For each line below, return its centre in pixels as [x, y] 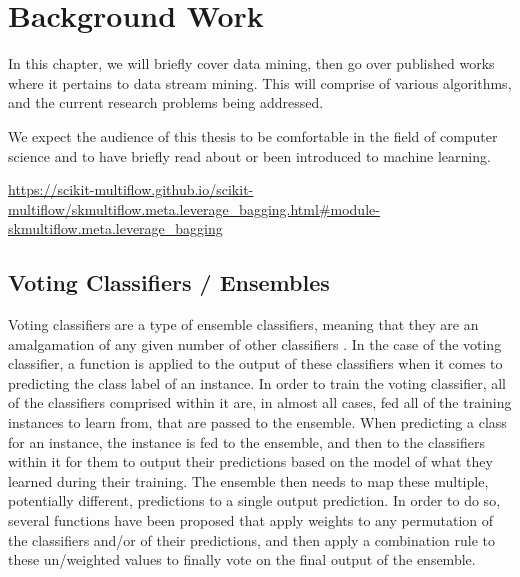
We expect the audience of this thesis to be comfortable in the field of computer [253, 135]
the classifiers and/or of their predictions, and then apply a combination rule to [252, 539]
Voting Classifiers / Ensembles [169, 282]
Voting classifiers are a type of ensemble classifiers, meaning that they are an [243, 324]
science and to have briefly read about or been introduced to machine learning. [249, 155]
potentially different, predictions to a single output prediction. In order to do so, [254, 500]
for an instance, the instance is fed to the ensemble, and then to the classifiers [246, 441]
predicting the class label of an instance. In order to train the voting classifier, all [257, 382]
